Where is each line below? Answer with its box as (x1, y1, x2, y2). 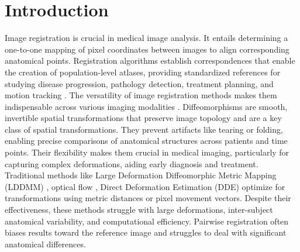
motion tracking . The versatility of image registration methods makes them (5, 89, 277, 101)
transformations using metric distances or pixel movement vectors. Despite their (5, 192, 291, 204)
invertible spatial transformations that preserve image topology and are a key (5, 112, 282, 124)
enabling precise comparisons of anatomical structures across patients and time (5, 134, 288, 147)
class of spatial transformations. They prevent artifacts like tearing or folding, (5, 123, 283, 135)
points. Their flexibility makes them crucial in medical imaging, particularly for (5, 146, 289, 158)
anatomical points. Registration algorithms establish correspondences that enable (5, 54, 295, 67)
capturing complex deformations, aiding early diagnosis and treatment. (5, 157, 258, 170)
